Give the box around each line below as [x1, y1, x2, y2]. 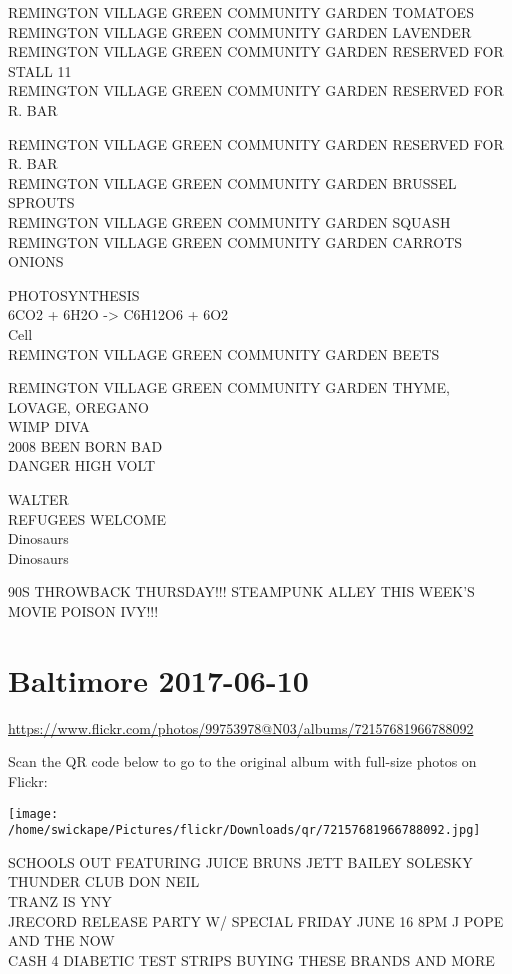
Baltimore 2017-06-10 [8, 659, 309, 700]
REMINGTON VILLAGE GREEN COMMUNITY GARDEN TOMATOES [8, 2, 474, 22]
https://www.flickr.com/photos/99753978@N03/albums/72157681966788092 [8, 717, 474, 738]
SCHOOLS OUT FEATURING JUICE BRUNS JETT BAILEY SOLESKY [8, 851, 473, 872]
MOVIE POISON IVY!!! [8, 601, 159, 622]
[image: [8, 806, 59, 821]
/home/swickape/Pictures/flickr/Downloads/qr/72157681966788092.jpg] [8, 823, 481, 838]
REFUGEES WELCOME [8, 508, 167, 529]
